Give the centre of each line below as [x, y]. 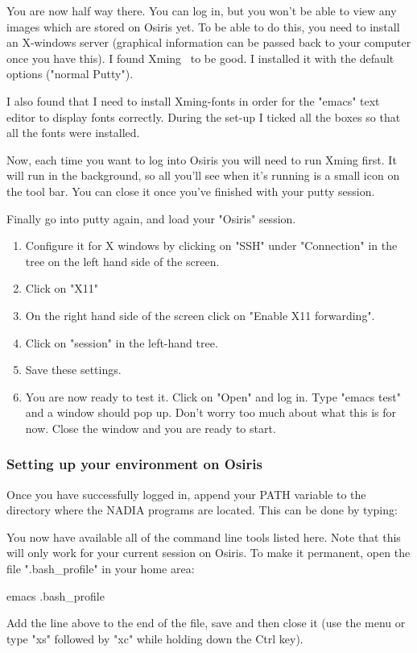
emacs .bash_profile [56, 595]
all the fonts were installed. [73, 133]
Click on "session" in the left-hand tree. [122, 342]
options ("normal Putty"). [70, 74]
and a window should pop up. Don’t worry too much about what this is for [211, 412]
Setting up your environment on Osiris [134, 464]
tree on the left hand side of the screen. [122, 261]
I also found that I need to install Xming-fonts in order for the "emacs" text [193, 100]
